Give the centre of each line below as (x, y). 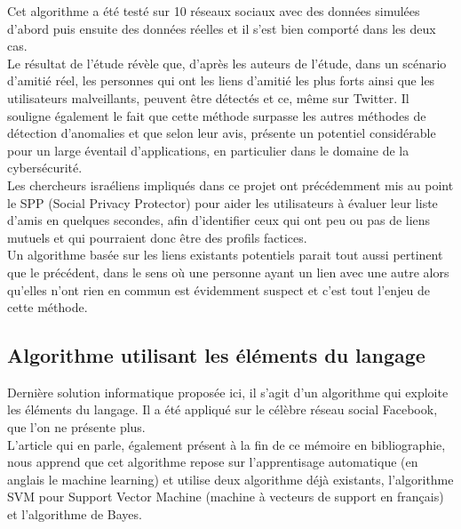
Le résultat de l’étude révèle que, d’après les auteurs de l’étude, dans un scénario (227, 63)
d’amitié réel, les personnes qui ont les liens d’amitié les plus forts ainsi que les (221, 80)
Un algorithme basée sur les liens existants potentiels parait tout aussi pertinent (225, 255)
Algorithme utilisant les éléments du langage (216, 355)
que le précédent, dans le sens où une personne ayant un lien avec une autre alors (228, 272)
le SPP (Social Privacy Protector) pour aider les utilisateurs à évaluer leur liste (223, 202)
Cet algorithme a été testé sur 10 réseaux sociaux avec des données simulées (214, 11)
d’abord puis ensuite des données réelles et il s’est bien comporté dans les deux (222, 28)
